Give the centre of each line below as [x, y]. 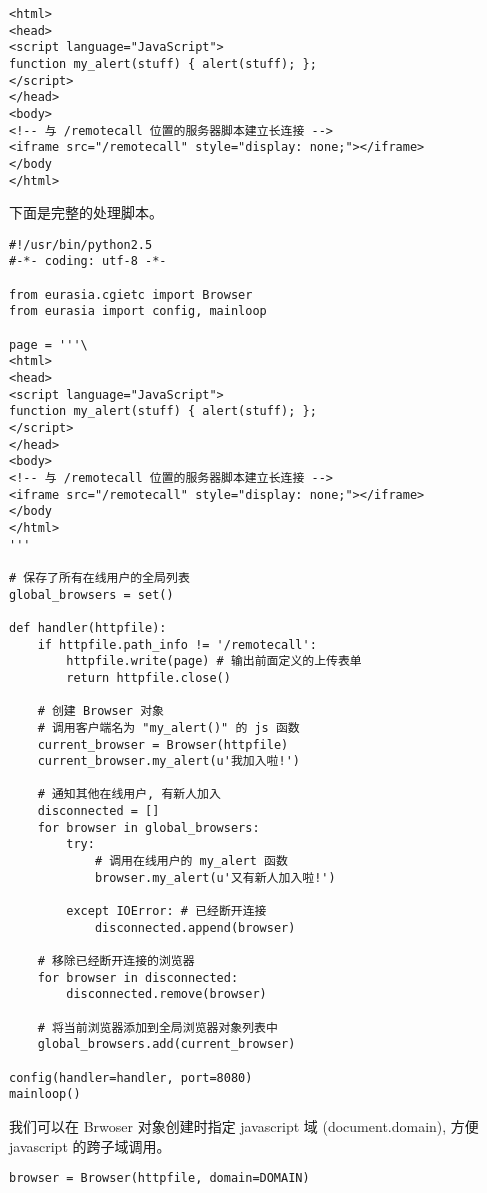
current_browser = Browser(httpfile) [163, 744]
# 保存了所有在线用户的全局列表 [99, 577]
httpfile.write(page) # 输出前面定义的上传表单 [214, 661]
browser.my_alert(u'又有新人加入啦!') [215, 877]
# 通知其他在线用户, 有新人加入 [129, 794]
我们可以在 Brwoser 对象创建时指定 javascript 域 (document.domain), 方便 [244, 1125]
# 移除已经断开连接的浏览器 [116, 961]
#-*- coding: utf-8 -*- [88, 261]
